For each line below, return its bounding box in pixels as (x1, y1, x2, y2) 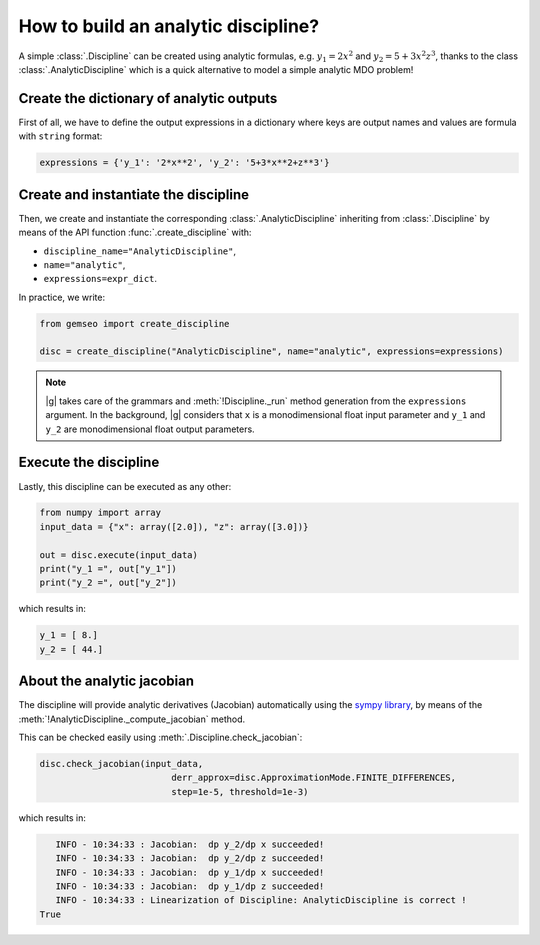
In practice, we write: (18, 291, 105, 303)
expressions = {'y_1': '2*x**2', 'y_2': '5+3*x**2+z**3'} (39, 157, 330, 169)
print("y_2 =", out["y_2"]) (39, 577, 177, 589)
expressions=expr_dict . (43, 273, 158, 285)
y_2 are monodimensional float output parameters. (45, 423, 255, 435)
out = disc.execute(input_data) (39, 549, 199, 560)
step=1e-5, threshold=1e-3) (171, 786, 309, 797)
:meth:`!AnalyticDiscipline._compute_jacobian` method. (18, 713, 245, 725)
